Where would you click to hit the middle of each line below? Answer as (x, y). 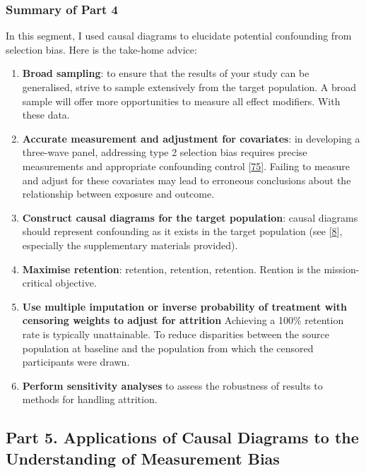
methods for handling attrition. (90, 399)
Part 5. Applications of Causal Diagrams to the (182, 437)
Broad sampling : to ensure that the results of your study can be (166, 73)
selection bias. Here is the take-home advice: (101, 49)
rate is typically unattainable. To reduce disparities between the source (176, 334)
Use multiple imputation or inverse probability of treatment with (184, 306)
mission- (342, 269)
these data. (46, 115)
